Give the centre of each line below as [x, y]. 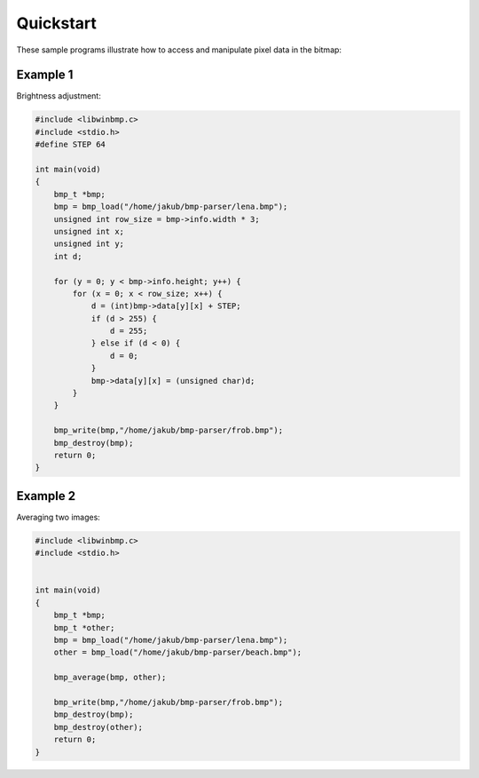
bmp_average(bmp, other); [110, 678]
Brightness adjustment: [59, 96]
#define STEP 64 [71, 145]
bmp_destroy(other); [98, 727]
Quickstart [57, 23]
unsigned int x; [89, 231]
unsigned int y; [89, 244]
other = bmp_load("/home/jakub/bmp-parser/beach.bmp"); [178, 652]
